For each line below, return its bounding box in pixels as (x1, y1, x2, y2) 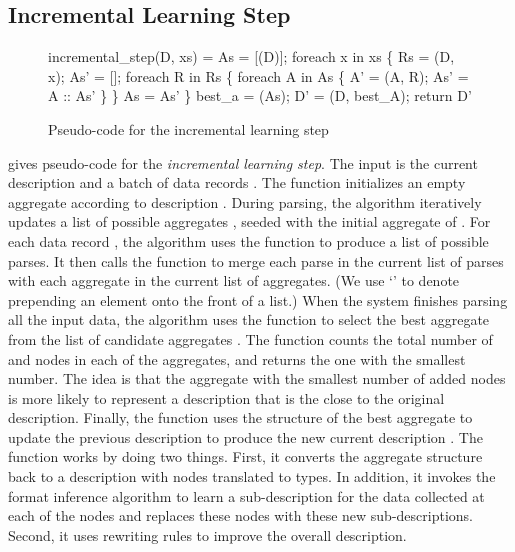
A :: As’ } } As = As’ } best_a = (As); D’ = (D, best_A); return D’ (48, 85, 472, 106)
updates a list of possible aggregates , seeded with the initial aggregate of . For (8, 211, 491, 232)
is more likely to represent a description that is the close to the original (8, 387, 445, 408)
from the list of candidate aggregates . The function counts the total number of (8, 328, 493, 349)
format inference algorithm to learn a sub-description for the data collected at (8, 485, 485, 506)
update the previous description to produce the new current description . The (8, 426, 483, 447)
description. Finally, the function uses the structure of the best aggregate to (8, 407, 473, 428)
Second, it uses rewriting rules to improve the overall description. (8, 524, 407, 545)
